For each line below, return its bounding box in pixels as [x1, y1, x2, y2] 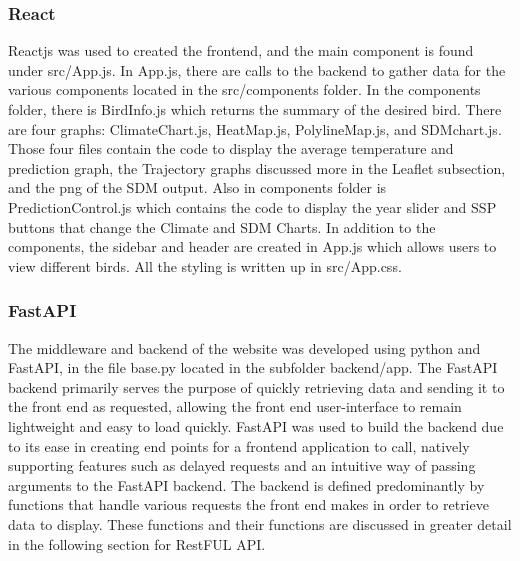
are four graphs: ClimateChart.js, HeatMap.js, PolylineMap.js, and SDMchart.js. [8, 118, 502, 139]
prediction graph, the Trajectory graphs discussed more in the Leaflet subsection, [8, 157, 506, 178]
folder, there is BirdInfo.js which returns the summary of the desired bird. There [8, 99, 502, 119]
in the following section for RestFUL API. [8, 533, 266, 554]
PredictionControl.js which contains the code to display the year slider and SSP [8, 196, 497, 217]
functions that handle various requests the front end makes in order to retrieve [8, 494, 489, 515]
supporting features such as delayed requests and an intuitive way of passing [8, 455, 476, 476]
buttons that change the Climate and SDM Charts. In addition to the [8, 216, 436, 237]
